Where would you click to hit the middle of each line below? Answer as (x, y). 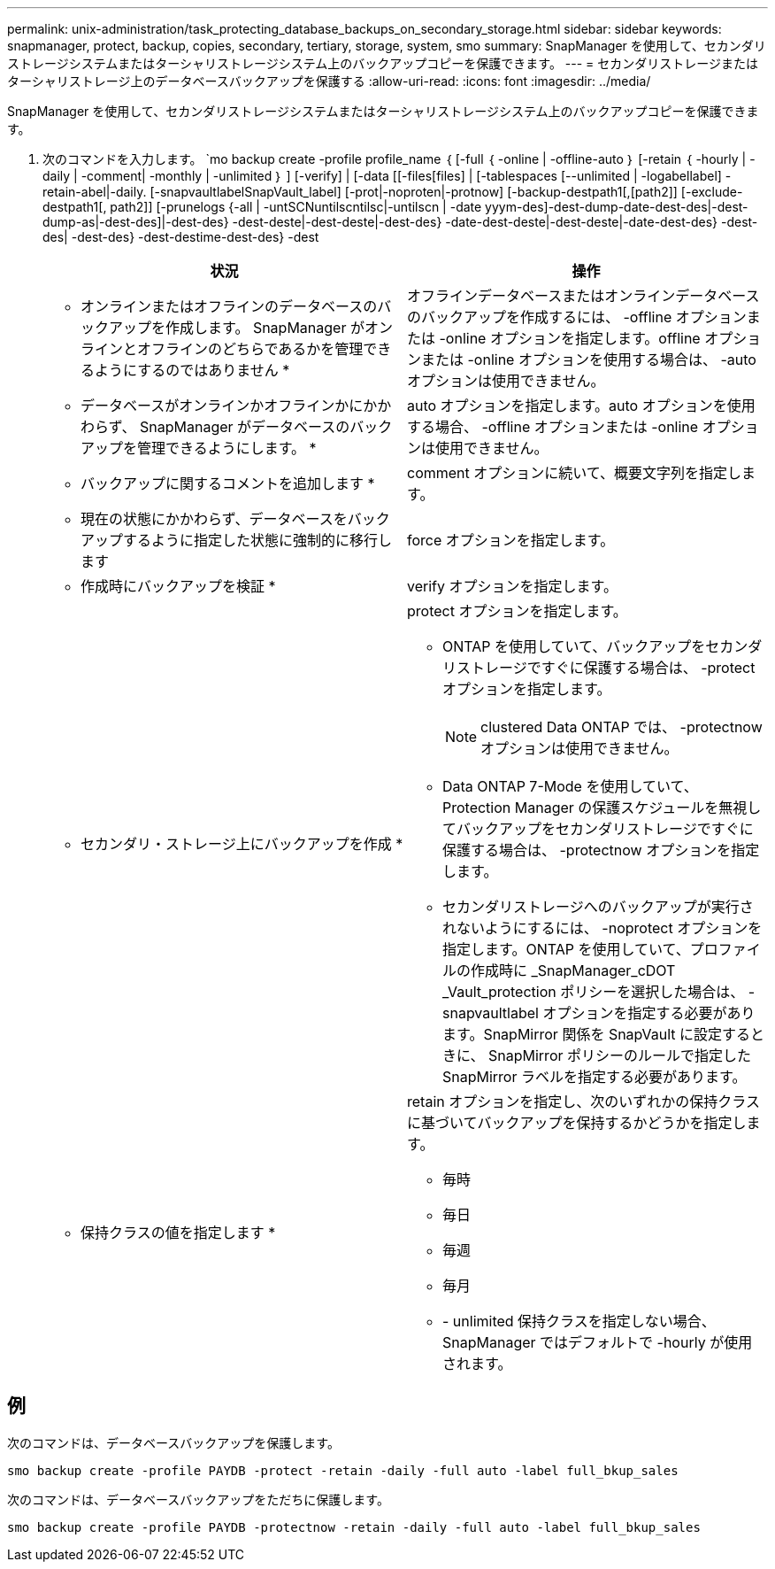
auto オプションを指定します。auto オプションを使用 (581, 406)
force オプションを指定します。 (511, 540)
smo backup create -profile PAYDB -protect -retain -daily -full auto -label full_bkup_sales (343, 1470)
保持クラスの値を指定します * (178, 1233)
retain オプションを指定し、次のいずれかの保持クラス (583, 1101)
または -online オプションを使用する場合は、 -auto (589, 359)
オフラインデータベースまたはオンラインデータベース (583, 296)
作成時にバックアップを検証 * (178, 586)
